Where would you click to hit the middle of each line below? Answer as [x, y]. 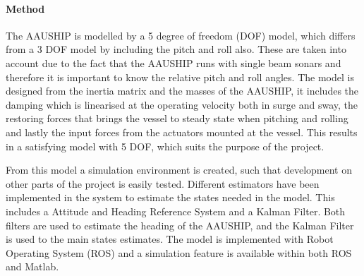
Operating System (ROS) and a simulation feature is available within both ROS [179, 252]
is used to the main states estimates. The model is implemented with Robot [170, 239]
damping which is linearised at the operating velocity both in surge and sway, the [182, 104]
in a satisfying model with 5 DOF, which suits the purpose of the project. [165, 146]
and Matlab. [32, 266]
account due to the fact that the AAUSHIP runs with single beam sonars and [174, 62]
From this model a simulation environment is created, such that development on [179, 170]
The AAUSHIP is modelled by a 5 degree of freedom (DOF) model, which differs [181, 35]
